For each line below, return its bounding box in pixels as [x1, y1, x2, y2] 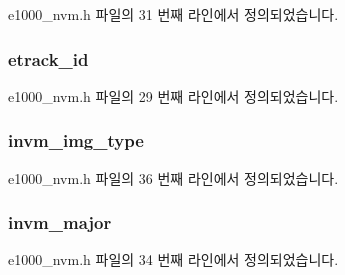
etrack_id [8, 46, 89, 71]
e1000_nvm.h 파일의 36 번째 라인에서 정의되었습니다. [8, 167, 339, 188]
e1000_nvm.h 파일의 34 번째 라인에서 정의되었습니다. [8, 249, 339, 270]
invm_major [8, 210, 112, 235]
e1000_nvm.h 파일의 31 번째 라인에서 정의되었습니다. [8, 4, 339, 24]
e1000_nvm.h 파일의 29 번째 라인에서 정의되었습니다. [8, 85, 339, 106]
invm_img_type [8, 128, 144, 153]
